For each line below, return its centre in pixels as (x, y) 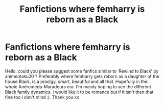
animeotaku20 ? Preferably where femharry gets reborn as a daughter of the (82, 76)
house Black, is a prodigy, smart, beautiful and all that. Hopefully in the (76, 81)
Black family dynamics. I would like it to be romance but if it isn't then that (79, 92)
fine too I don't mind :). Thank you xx (42, 97)
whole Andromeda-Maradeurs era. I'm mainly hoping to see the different (78, 86)
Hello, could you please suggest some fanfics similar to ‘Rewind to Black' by (82, 71)
